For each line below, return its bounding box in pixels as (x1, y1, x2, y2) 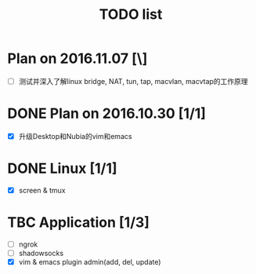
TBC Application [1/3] (7, 214, 150, 232)
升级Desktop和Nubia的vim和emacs (18, 131, 132, 141)
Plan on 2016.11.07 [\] (7, 49, 148, 68)
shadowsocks (18, 249, 64, 258)
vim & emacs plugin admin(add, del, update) (18, 258, 161, 267)
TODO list (99, 5, 163, 24)
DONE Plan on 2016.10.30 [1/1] (7, 104, 207, 122)
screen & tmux (18, 185, 66, 195)
